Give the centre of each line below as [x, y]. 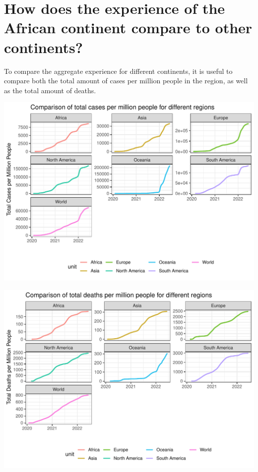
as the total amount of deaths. [50, 90]
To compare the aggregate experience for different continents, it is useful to [118, 71]
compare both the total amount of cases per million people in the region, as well [126, 81]
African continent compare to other [128, 28]
